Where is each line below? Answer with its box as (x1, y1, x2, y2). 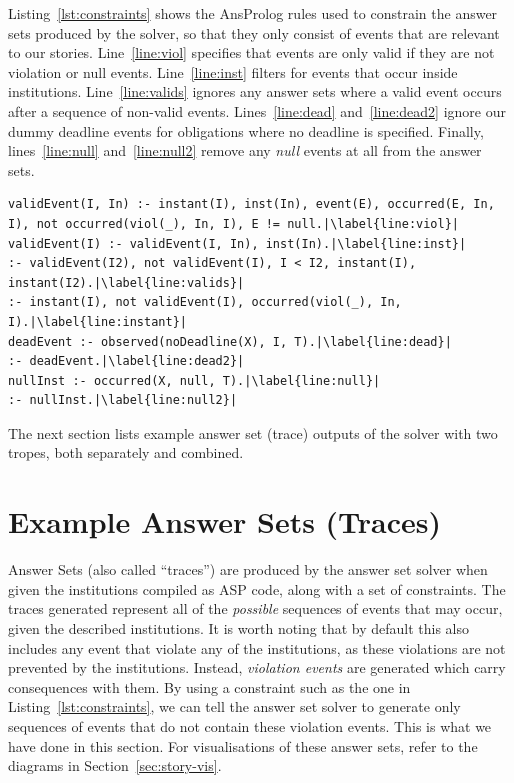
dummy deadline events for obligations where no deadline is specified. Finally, (8, 120, 484, 141)
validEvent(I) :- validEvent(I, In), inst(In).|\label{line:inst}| (8, 236, 467, 251)
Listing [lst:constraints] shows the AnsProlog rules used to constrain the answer (8, 3, 498, 23)
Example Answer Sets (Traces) (8, 501, 442, 542)
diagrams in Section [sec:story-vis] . (8, 755, 222, 776)
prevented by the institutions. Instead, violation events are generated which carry (8, 657, 506, 678)
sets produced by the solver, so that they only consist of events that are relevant (8, 22, 500, 43)
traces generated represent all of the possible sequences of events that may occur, (8, 598, 503, 619)
